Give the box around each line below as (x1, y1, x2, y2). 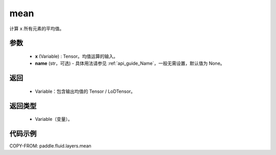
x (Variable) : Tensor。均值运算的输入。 (35, 53, 119, 59)
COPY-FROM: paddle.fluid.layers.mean (9, 143, 91, 149)
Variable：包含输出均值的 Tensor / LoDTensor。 (35, 88, 135, 94)
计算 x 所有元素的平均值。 (9, 25, 64, 32)
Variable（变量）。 (35, 116, 73, 122)
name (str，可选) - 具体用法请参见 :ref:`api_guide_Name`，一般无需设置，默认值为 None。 (35, 60, 225, 66)
